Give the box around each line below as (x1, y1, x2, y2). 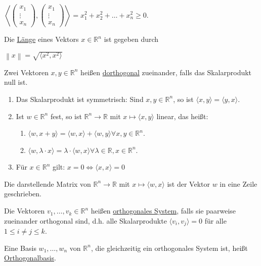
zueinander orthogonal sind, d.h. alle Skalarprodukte (4, 215, 167, 226)
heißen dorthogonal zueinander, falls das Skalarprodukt (80, 67, 252, 77)
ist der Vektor (167, 178, 210, 189)
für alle (204, 215, 227, 226)
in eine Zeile (220, 178, 257, 189)
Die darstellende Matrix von (4, 178, 91, 189)
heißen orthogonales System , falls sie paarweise (91, 205, 236, 216)
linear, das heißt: (156, 111, 208, 121)
